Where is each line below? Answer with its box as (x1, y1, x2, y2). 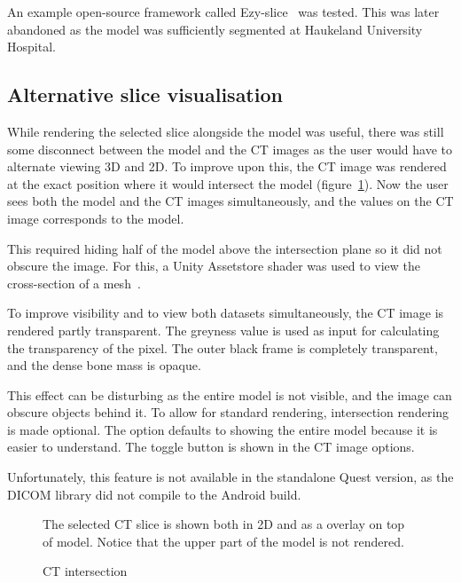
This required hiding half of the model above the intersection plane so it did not (7, 239, 442, 257)
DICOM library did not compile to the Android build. (7, 485, 301, 503)
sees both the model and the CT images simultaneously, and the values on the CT (7, 192, 454, 210)
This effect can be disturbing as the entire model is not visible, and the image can (7, 385, 452, 404)
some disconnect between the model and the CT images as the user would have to (7, 139, 452, 158)
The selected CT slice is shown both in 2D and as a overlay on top (43, 515, 405, 533)
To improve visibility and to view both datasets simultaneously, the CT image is (7, 303, 444, 322)
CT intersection (43, 562, 128, 580)
